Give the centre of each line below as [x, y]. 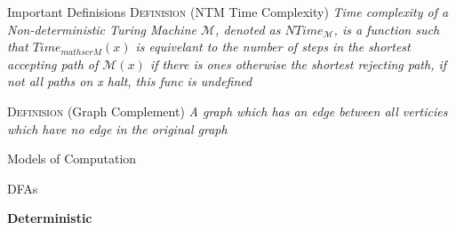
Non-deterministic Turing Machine [102, 29]
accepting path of [53, 63]
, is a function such [387, 29]
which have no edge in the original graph [117, 128]
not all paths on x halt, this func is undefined [130, 81]
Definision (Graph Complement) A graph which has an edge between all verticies [228, 111]
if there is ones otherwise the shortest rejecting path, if [298, 63]
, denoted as [248, 29]
